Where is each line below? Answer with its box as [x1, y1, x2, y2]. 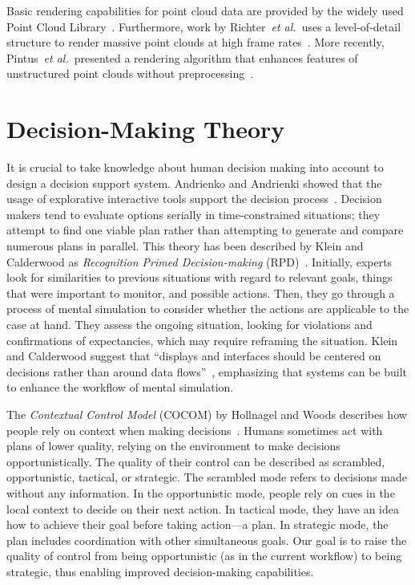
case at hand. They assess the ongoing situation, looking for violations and [6, 316, 373, 333]
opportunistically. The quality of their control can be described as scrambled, [6, 453, 385, 469]
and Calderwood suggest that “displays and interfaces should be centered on [6, 347, 381, 364]
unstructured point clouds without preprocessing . [6, 65, 254, 82]
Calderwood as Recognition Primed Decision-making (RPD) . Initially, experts [6, 253, 393, 270]
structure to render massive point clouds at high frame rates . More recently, [6, 34, 385, 51]
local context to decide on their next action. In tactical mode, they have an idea [6, 500, 400, 517]
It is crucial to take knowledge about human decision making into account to [6, 159, 384, 176]
